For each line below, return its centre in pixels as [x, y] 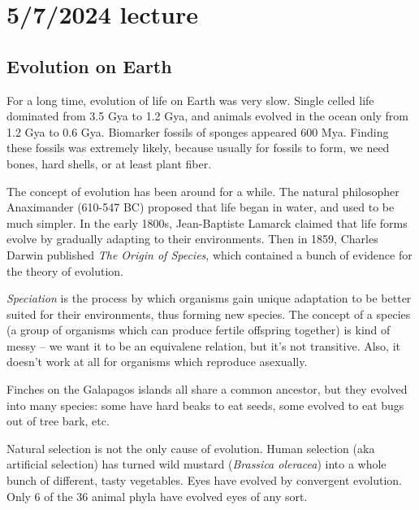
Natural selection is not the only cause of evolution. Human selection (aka [191, 448]
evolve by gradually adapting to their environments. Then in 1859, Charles [192, 239]
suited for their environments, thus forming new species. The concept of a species [209, 314]
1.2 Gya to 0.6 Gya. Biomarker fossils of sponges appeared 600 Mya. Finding [198, 131]
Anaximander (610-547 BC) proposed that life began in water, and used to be [201, 207]
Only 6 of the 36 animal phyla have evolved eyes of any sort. [157, 496]
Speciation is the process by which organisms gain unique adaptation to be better [209, 298]
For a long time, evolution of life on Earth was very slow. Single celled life [190, 100]
